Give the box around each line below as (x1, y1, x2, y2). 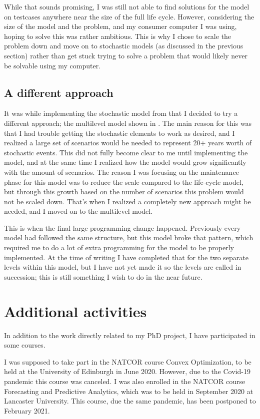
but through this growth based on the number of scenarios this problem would (4, 186, 244, 197)
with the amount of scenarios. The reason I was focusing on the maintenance (4, 166, 239, 177)
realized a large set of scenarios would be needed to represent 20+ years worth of (4, 137, 252, 148)
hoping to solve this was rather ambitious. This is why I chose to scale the (4, 30, 231, 41)
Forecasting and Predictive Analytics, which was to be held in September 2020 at (4, 386, 253, 396)
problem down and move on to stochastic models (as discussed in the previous (4, 40, 243, 51)
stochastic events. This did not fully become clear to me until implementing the (4, 147, 248, 157)
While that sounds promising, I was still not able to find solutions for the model (4, 1, 249, 11)
